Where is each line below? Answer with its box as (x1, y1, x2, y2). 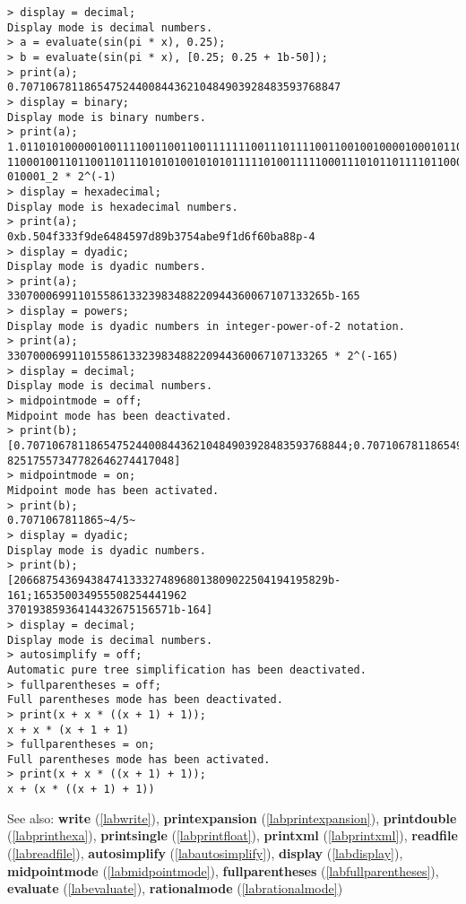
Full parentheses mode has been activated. (7, 752, 271, 766)
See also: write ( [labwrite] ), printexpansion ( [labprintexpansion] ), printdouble (7, 808, 457, 827)
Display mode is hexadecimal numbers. (7, 200, 238, 213)
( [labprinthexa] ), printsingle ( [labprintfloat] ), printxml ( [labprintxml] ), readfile (7, 826, 458, 845)
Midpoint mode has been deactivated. (7, 409, 232, 422)
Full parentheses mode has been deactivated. (7, 693, 283, 707)
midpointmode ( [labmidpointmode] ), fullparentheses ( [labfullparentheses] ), (7, 861, 439, 880)
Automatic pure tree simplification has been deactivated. (7, 663, 367, 676)
